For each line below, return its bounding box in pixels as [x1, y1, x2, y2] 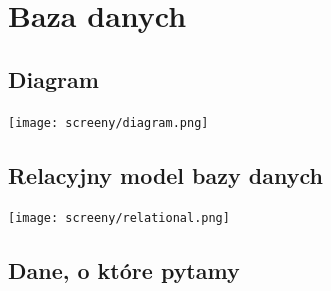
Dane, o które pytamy [8, 255, 240, 286]
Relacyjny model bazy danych [8, 159, 323, 190]
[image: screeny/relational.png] [8, 211, 230, 226]
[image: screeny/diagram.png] [8, 115, 209, 130]
